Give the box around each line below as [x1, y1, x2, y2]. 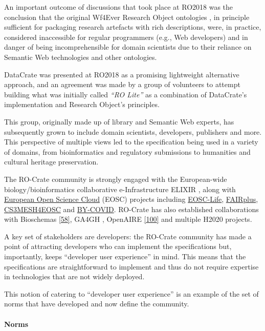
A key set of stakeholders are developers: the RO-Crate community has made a [4, 231, 252, 241]
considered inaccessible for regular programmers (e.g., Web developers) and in [4, 31, 248, 42]
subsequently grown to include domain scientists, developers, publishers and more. [4, 126, 262, 137]
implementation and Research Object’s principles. [4, 99, 160, 110]
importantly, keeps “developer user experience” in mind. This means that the [4, 251, 246, 262]
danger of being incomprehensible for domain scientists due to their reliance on [4, 42, 252, 52]
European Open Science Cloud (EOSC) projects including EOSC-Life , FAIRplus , [4, 194, 258, 204]
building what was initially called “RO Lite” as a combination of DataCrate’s [4, 89, 247, 99]
